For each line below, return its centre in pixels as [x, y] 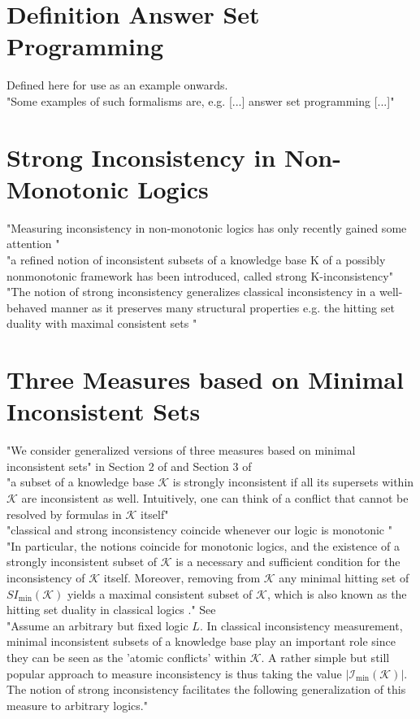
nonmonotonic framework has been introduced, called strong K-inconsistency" [200, 275]
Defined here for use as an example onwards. [117, 85]
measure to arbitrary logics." [77, 705]
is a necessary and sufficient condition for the [288, 562]
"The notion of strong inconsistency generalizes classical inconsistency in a [191, 292]
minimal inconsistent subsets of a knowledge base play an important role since [201, 641]
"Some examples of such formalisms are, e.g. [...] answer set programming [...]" [201, 100]
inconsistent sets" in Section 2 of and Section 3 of [129, 466]
